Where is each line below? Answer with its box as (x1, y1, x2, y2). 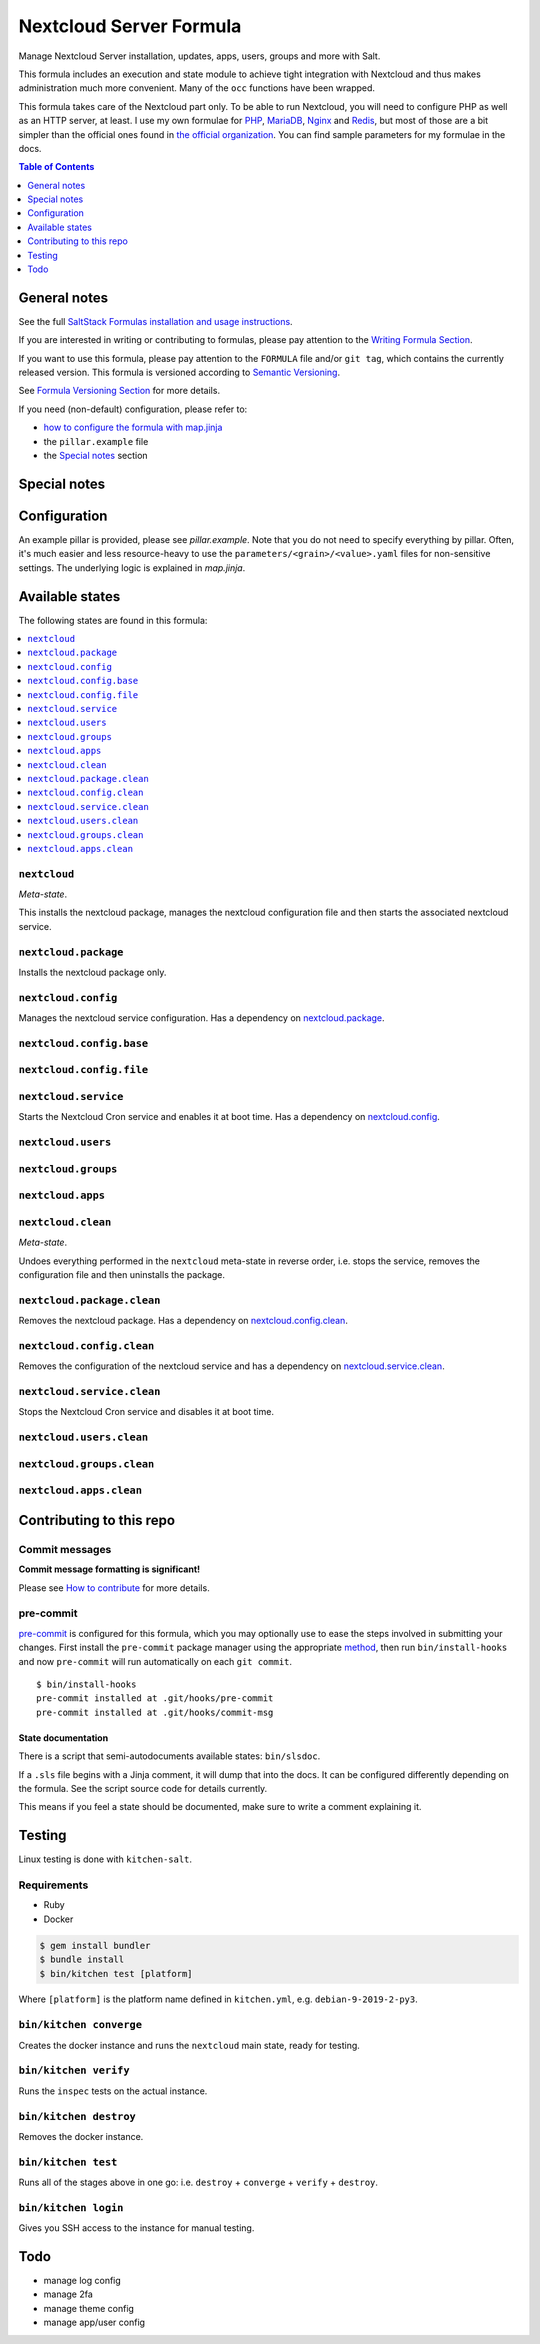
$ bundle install (39, 1954, 125, 1965)
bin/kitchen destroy (18, 2110, 137, 2123)
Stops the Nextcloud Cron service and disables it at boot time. (18, 1406, 275, 1418)
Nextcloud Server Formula (18, 15, 242, 37)
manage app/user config (43, 2316, 145, 2329)
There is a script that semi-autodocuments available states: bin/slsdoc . (18, 1750, 321, 1762)
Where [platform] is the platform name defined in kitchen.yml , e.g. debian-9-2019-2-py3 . (18, 1993, 419, 2005)
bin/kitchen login (18, 2201, 124, 2214)
